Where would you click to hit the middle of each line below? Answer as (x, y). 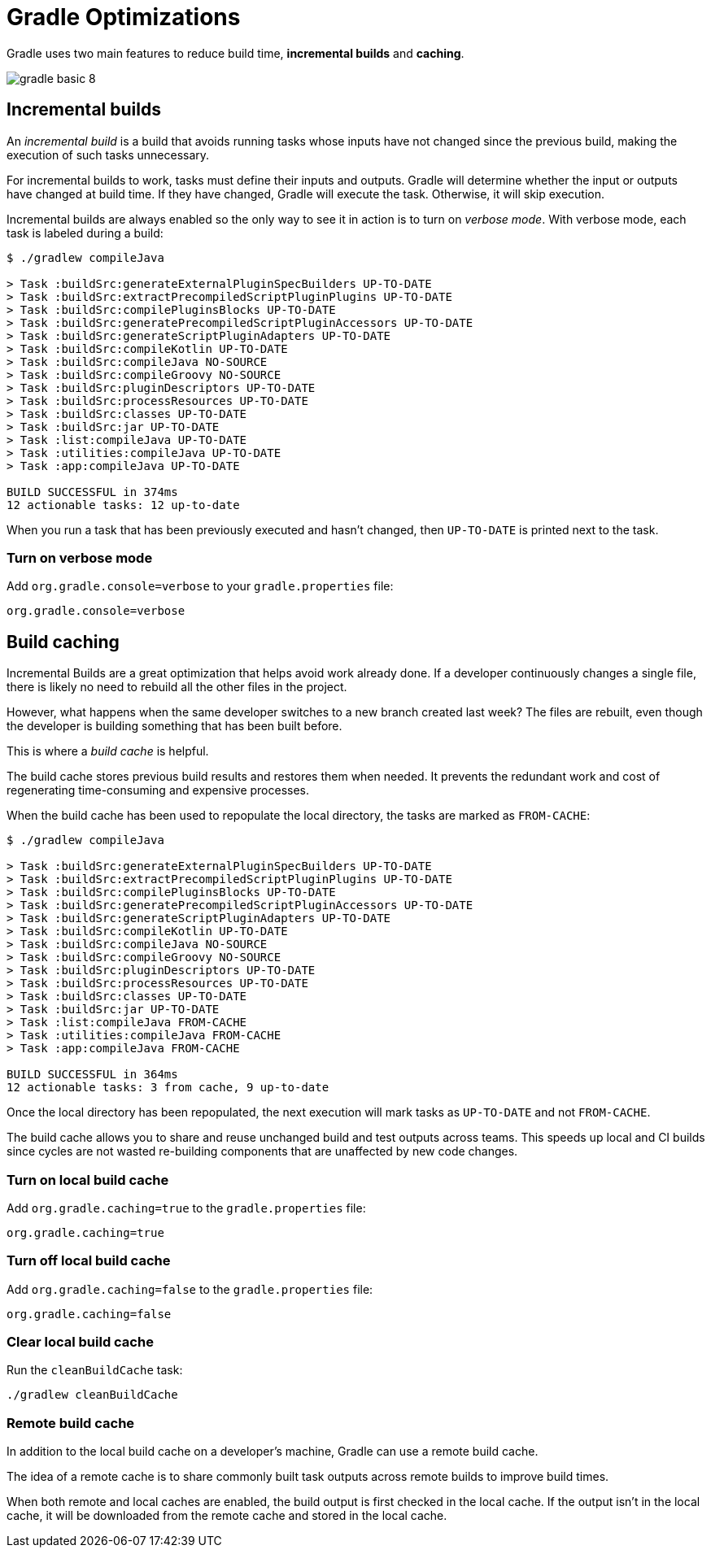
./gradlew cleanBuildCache (92, 1395)
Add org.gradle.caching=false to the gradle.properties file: (190, 1289)
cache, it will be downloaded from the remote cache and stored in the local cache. (227, 1516)
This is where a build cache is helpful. (108, 751)
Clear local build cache (80, 1342)
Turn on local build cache (88, 1180)
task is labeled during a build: (85, 233)
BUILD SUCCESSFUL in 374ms (92, 492)
